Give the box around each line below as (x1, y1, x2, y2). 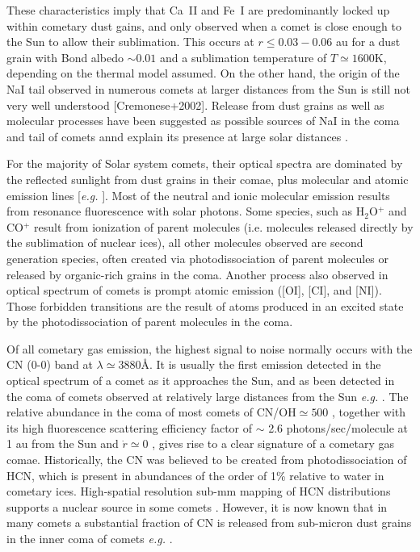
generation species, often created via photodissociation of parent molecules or (6, 249, 389, 266)
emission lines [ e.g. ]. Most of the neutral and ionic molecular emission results (6, 186, 390, 203)
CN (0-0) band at (6, 356, 93, 373)
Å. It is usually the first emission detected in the (141, 356, 381, 373)
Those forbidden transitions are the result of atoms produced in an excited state (6, 297, 404, 314)
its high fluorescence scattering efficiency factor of (6, 419, 253, 436)
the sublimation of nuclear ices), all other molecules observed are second (6, 234, 363, 251)
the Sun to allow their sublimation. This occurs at (6, 33, 254, 50)
